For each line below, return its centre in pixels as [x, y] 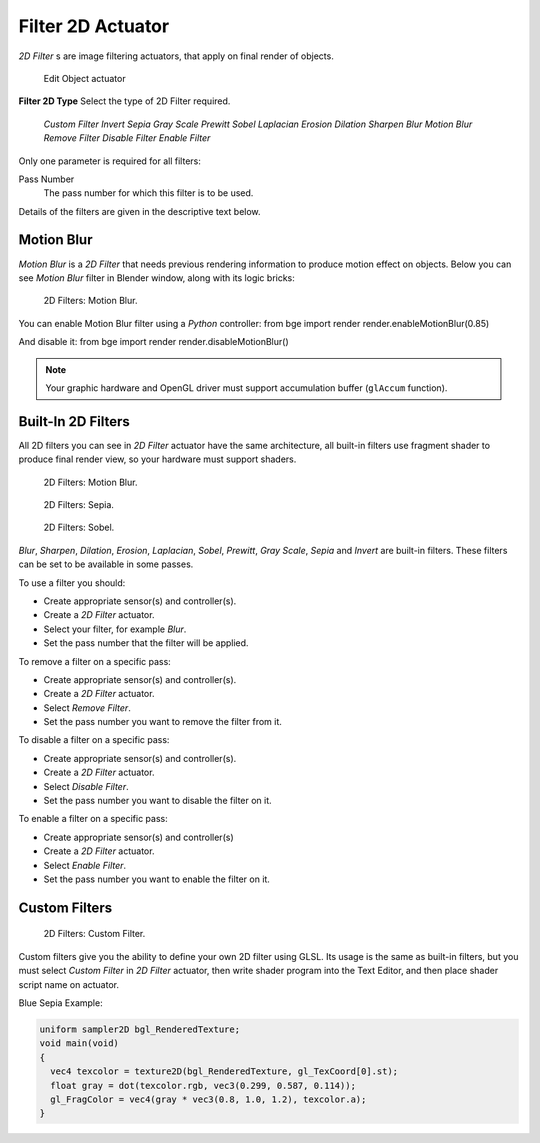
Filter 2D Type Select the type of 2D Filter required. [124, 101]
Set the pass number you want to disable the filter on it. [157, 801]
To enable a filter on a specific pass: [93, 819]
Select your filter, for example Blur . [115, 629]
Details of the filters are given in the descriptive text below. [139, 211]
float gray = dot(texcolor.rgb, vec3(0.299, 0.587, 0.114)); [203, 1085]
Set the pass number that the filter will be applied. [146, 643]
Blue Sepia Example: [61, 1002]
